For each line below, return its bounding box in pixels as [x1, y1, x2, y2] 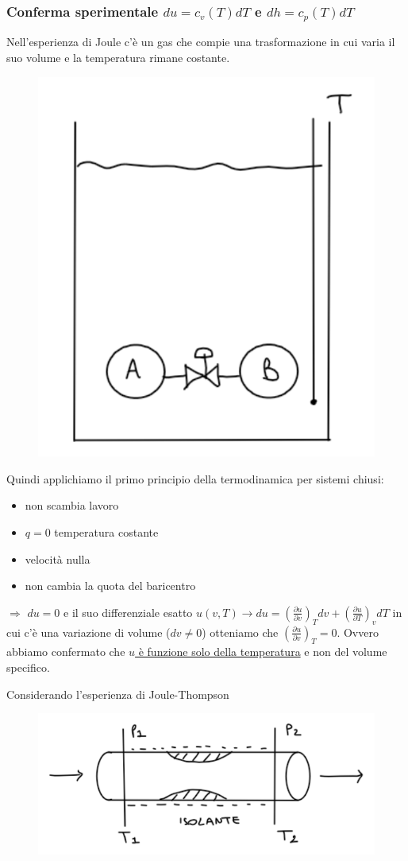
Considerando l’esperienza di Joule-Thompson [6, 685, 229, 702]
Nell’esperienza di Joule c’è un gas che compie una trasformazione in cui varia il [6, 33, 395, 50]
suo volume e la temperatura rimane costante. [6, 48, 230, 65]
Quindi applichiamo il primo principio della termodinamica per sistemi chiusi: [6, 470, 384, 487]
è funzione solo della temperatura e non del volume [138, 643, 387, 660]
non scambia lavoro [25, 497, 119, 514]
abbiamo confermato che [6, 643, 125, 660]
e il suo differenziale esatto [64, 603, 193, 620]
